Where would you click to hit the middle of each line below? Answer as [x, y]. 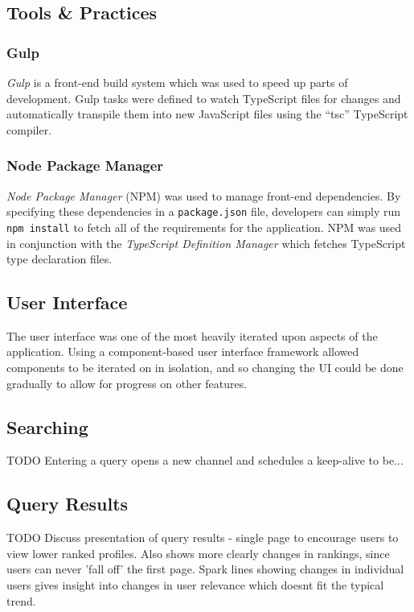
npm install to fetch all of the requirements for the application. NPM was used [204, 227]
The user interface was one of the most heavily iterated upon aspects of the [192, 335]
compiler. [29, 129]
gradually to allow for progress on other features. [127, 383]
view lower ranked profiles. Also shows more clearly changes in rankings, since [198, 553]
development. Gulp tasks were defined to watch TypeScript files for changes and [204, 98]
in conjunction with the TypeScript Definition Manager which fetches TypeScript [206, 243]
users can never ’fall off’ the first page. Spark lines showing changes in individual [205, 569]
